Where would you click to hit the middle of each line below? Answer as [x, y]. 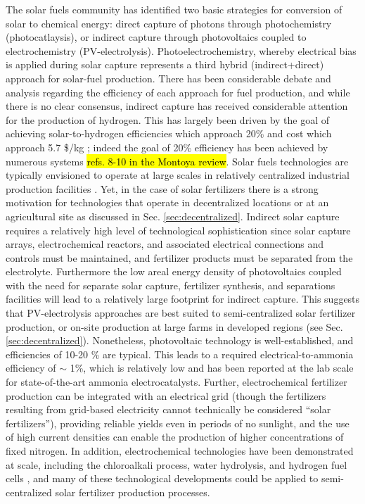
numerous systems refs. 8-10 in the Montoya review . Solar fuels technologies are [177, 161]
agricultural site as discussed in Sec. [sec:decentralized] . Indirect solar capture [173, 216]
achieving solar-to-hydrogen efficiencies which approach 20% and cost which [169, 133]
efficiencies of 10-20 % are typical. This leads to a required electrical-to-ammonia [180, 354]
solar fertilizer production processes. [133, 492]
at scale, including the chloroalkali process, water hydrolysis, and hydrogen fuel [177, 464]
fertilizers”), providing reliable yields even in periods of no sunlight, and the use [178, 423]
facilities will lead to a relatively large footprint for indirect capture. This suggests [183, 299]
